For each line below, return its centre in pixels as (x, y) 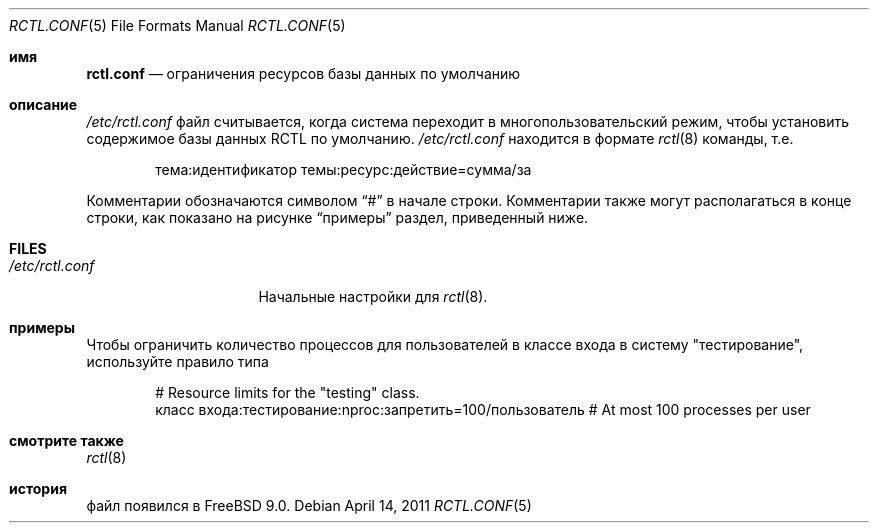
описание (43, 104)
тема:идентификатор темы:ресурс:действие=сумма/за (343, 169)
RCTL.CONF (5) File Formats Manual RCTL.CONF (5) (177, 25)
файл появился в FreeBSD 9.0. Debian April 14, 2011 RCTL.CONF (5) (309, 505)
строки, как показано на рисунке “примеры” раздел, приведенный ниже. (337, 217)
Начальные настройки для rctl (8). (373, 296)
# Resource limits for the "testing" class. (287, 392)
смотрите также (66, 440)
